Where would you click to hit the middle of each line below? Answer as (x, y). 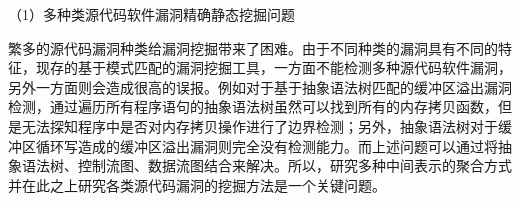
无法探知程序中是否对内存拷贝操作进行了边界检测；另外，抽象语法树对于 (259, 125)
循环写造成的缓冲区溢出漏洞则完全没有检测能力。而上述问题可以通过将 (266, 145)
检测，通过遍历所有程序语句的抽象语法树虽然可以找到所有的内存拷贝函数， (253, 106)
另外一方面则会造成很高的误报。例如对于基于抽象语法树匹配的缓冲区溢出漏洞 (260, 86)
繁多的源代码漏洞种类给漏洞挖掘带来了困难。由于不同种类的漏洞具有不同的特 (260, 47)
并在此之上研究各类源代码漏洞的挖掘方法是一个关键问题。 (197, 184)
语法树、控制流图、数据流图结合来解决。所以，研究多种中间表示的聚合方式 (266, 165)
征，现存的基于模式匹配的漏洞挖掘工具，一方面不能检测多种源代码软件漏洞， (260, 67)
